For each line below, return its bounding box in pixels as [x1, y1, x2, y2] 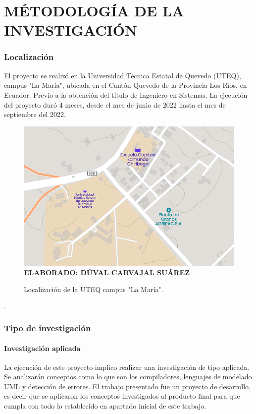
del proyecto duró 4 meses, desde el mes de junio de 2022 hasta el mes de [4, 99, 226, 110]
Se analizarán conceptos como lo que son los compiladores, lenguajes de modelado [4, 371, 252, 382]
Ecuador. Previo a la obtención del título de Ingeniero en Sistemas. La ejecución [4, 89, 248, 100]
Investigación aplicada [4, 343, 81, 353]
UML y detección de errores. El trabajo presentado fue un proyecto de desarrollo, [4, 381, 251, 391]
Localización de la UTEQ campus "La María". [24, 284, 163, 294]
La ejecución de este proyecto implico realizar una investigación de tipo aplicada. [4, 361, 250, 372]
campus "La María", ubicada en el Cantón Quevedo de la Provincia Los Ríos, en [4, 80, 247, 90]
